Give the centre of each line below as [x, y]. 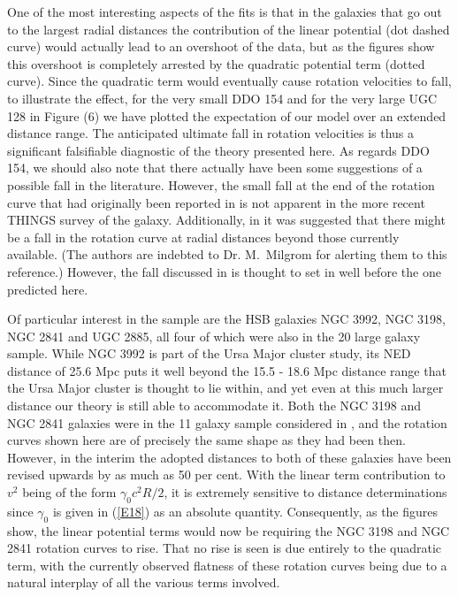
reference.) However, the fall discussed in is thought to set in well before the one [224, 271]
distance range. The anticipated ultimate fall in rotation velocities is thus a [211, 133]
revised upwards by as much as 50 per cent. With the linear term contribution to [226, 475]
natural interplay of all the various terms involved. [144, 582]
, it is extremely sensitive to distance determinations [305, 492]
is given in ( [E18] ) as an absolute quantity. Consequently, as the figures [245, 511]
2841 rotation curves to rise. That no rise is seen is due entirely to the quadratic [225, 548]
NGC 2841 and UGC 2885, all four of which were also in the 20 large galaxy [214, 336]
